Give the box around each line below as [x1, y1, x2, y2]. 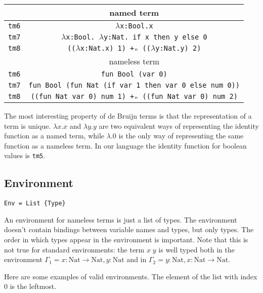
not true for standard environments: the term [4, 244, 145, 254]
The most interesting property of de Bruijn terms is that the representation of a [4, 111, 252, 121]
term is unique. [4, 120, 51, 131]
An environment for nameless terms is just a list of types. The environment [4, 214, 237, 225]
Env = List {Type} [4, 200, 66, 207]
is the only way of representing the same [118, 130, 244, 141]
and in [126, 254, 147, 265]
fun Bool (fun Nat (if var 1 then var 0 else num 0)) [28, 81, 240, 89]
